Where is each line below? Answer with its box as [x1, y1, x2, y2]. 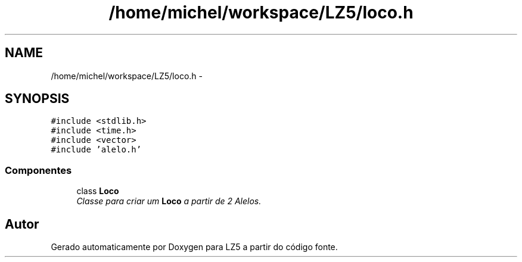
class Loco [76, 186, 119, 196]
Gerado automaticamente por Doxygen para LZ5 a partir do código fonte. [51, 242, 338, 252]
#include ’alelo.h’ [51, 145, 142, 155]
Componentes [5, 164, 72, 176]
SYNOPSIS [5, 91, 70, 107]
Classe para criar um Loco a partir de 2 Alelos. [76, 196, 262, 207]
